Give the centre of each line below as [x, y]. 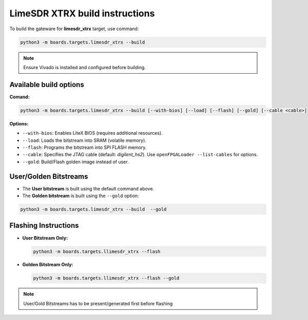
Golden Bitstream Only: [48, 265]
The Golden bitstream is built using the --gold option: [81, 196]
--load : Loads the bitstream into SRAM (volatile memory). [84, 140]
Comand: [20, 97]
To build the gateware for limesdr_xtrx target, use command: [74, 29]
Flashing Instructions [44, 226]
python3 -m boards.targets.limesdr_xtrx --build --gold [93, 209]
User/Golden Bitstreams [49, 176]
